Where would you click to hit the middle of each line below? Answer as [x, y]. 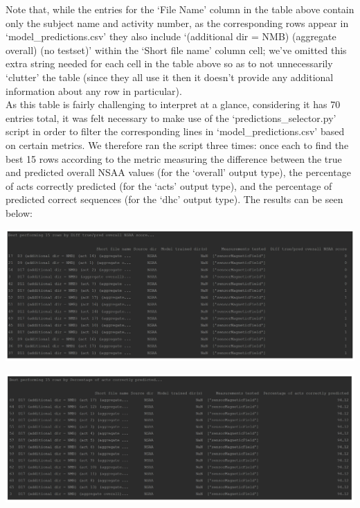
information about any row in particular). [94, 90]
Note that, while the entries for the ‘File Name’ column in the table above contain [180, 9]
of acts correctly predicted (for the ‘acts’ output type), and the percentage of [169, 185]
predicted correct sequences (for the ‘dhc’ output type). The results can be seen [174, 199]
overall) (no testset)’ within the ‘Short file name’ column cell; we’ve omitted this [176, 50]
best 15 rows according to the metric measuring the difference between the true [174, 158]
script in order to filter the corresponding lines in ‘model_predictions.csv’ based [175, 131]
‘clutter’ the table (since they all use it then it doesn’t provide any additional [170, 77]
